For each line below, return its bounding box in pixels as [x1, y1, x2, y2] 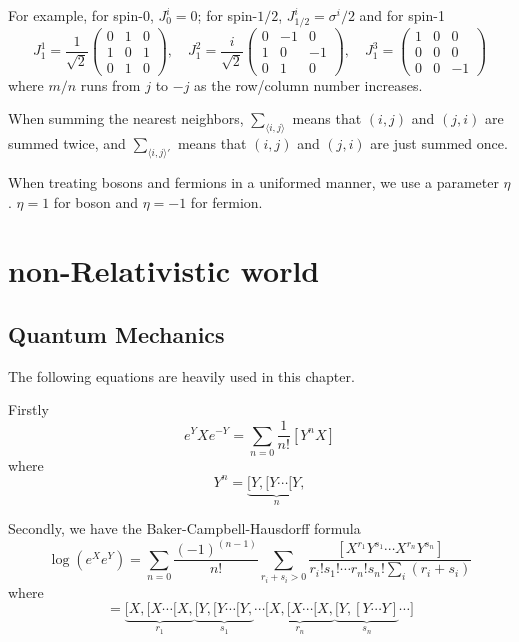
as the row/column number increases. [194, 74, 423, 95]
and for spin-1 [359, 5, 445, 25]
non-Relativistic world [8, 250, 320, 291]
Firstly [8, 399, 49, 420]
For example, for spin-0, [8, 5, 154, 25]
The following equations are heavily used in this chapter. [8, 365, 355, 386]
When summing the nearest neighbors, [8, 108, 244, 129]
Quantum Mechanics [8, 319, 225, 350]
